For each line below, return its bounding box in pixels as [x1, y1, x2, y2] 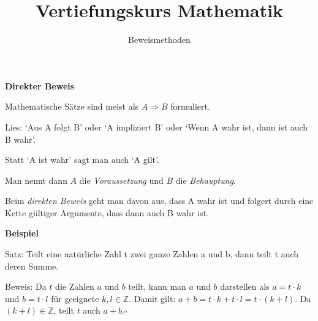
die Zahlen [55, 280, 94, 293]
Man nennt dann [5, 173, 67, 186]
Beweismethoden [128, 33, 191, 46]
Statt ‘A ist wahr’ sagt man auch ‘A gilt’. [5, 153, 159, 166]
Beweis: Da [5, 280, 47, 293]
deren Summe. [5, 259, 59, 272]
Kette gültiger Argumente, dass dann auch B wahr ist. [5, 206, 210, 219]
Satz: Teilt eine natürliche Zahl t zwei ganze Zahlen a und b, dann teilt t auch [5, 247, 299, 260]
